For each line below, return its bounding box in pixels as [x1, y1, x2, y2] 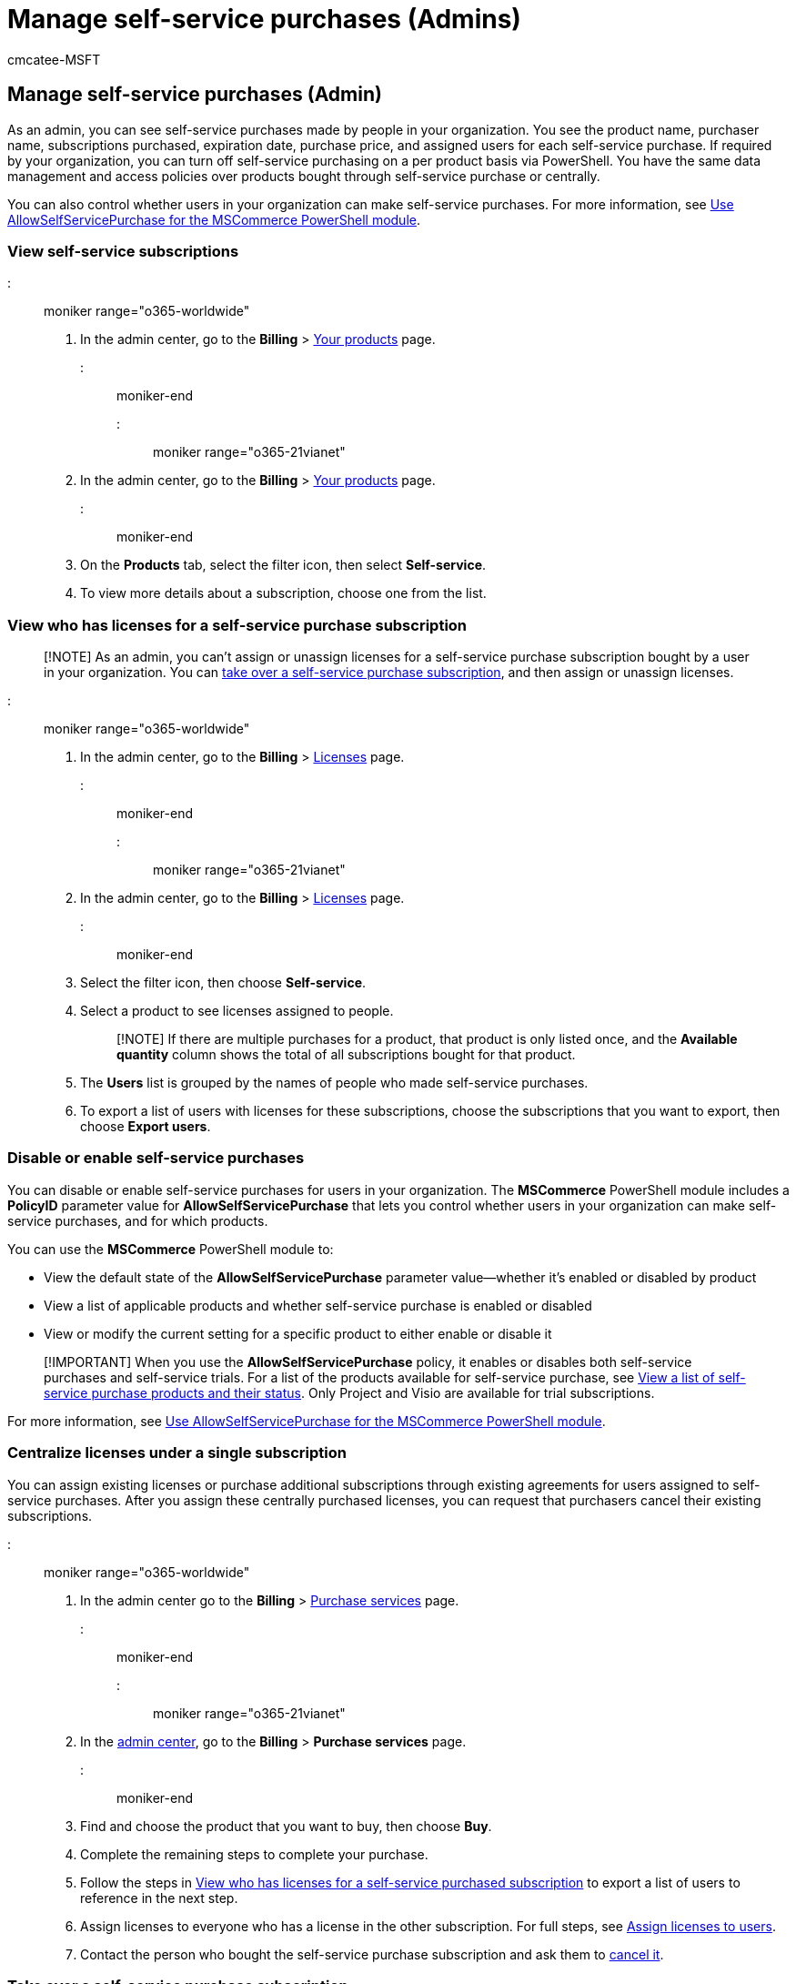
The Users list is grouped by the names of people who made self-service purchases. [80, 1075, 589, 1091]
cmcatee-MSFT [7, 51, 101, 67]
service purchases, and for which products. [7, 1212, 268, 1229]
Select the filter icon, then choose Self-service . [80, 975, 367, 991]
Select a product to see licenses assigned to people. [80, 1003, 394, 1019]
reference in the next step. [80, 1889, 238, 1906]
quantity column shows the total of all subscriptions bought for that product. [116, 1047, 576, 1063]
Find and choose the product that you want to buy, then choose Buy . [80, 1817, 492, 1834]
